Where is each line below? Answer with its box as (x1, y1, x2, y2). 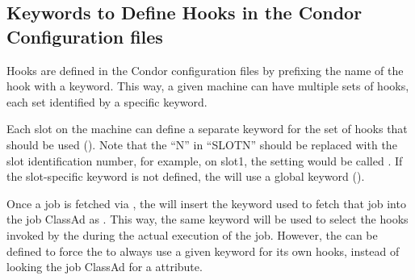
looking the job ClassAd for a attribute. (6, 258, 203, 275)
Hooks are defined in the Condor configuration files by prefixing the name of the (6, 61, 404, 78)
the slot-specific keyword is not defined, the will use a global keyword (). (6, 168, 365, 185)
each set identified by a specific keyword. (6, 93, 207, 110)
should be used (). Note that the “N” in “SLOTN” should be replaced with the (6, 136, 397, 153)
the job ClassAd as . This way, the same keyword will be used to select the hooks (6, 211, 409, 228)
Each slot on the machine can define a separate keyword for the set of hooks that (6, 120, 408, 137)
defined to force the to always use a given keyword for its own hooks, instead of (6, 242, 400, 259)
